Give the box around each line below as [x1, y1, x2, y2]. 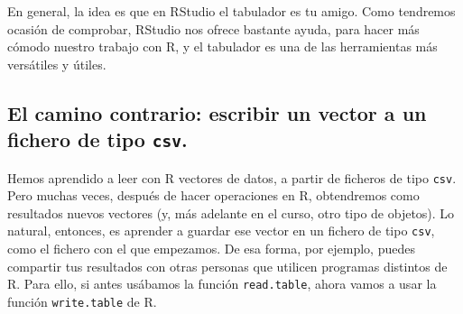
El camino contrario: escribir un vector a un [7, 98, 427, 126]
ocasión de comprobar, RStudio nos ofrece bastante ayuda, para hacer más [7, 19, 420, 38]
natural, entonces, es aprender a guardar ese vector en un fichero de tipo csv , [7, 221, 435, 240]
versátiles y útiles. [7, 54, 106, 73]
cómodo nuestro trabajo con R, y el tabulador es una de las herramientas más [7, 37, 438, 56]
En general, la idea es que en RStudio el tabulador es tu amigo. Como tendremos [7, 2, 456, 20]
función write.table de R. [7, 291, 157, 310]
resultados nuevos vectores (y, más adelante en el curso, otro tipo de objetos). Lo [7, 203, 455, 222]
